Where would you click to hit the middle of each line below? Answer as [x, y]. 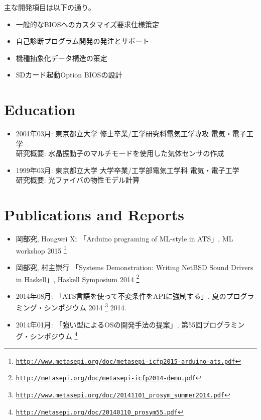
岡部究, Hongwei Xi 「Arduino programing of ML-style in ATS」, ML [124, 239]
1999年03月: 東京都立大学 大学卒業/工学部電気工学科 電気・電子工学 [127, 170]
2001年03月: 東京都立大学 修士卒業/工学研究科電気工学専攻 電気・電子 [131, 134]
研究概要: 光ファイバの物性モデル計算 [78, 180]
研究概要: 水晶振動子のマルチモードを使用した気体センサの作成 [120, 153]
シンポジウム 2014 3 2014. [85, 307]
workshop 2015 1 [41, 249]
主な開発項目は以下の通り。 [50, 7]
